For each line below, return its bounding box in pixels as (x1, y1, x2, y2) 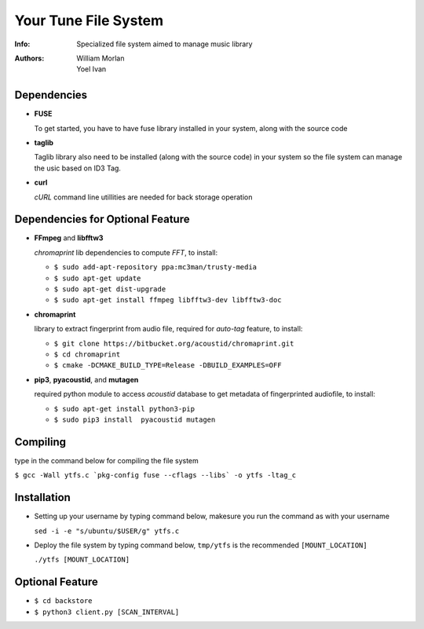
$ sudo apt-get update (53, 273, 141, 283)
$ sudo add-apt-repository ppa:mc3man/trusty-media (53, 263, 258, 272)
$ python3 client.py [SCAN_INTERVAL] (34, 607, 180, 616)
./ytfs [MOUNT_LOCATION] (34, 555, 130, 565)
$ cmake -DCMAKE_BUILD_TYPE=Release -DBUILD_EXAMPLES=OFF (53, 361, 282, 370)
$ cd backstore (34, 597, 93, 605)
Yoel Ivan (76, 64, 107, 74)
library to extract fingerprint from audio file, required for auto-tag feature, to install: (34, 324, 303, 334)
